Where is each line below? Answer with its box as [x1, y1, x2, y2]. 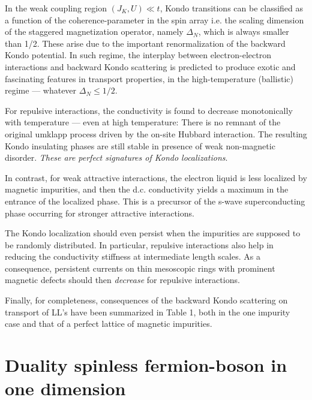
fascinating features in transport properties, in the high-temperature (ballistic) [5, 72, 293, 85]
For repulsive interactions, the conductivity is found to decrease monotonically [5, 104, 293, 116]
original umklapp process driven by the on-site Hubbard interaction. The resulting [5, 127, 307, 140]
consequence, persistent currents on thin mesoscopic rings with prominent [5, 261, 275, 274]
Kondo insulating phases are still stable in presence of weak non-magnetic [5, 139, 275, 152]
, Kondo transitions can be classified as [160, 2, 304, 14]
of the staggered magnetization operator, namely [5, 25, 184, 38]
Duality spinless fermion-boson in [5, 353, 287, 377]
